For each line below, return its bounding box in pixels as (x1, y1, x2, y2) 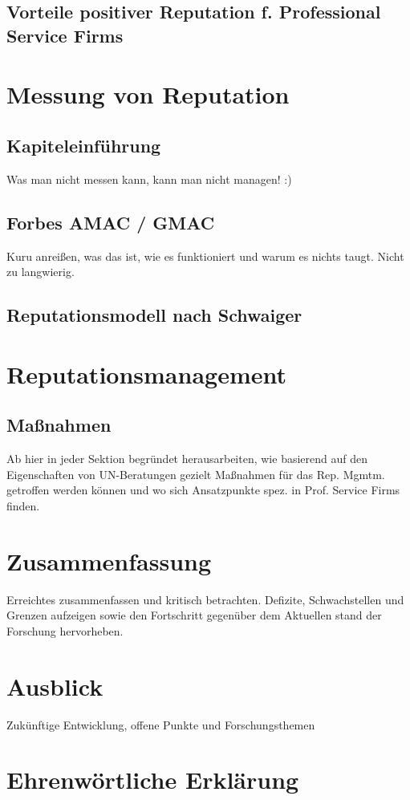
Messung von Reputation (6, 78, 290, 111)
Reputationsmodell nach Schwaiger (6, 303, 302, 327)
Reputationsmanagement (6, 357, 286, 390)
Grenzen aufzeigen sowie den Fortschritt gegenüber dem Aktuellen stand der (6, 607, 382, 623)
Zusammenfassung (6, 544, 212, 577)
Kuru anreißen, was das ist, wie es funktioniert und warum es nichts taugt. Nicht (6, 247, 404, 264)
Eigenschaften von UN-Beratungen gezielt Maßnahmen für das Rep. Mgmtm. (6, 465, 385, 482)
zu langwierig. (6, 263, 75, 280)
